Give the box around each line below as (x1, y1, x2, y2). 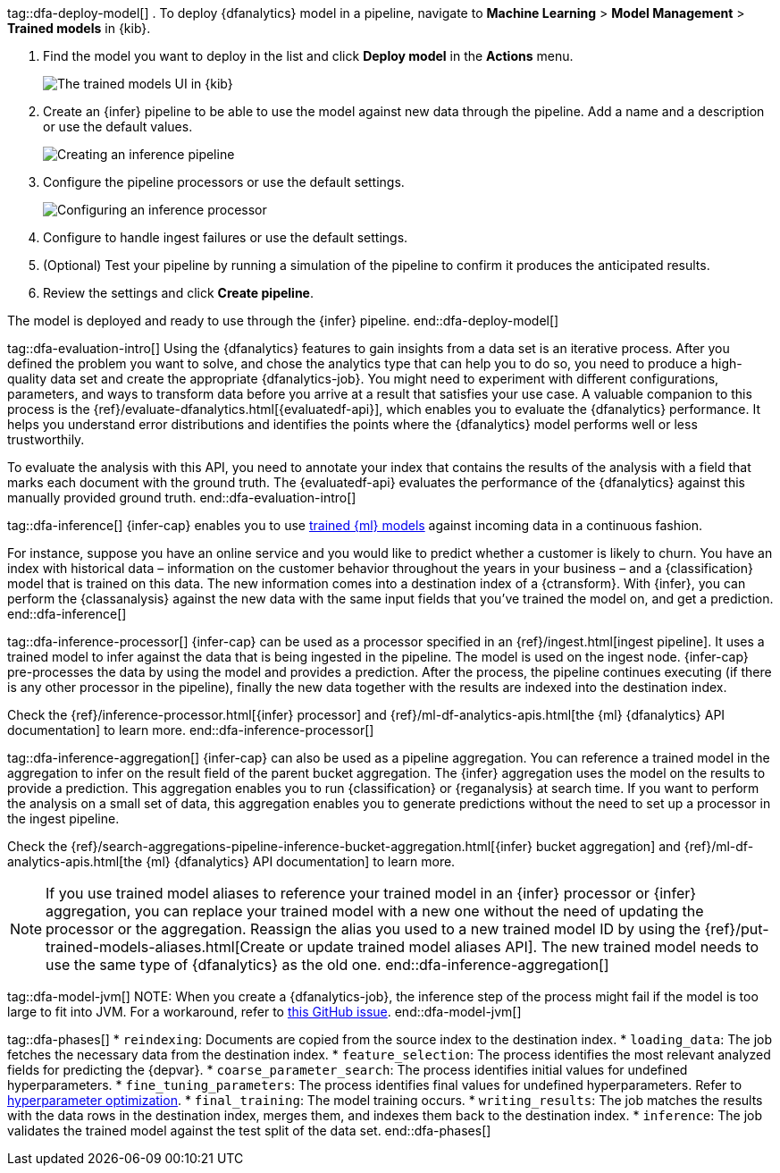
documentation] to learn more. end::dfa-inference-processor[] (7, 722, 374, 738)
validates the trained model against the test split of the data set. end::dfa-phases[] (7, 1123, 491, 1138)
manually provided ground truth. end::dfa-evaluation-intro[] (7, 490, 356, 505)
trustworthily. (7, 432, 85, 447)
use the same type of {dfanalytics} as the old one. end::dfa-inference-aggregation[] (46, 956, 609, 974)
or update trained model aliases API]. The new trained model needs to (289, 938, 759, 956)
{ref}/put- (704, 920, 769, 938)
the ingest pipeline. (7, 811, 120, 826)
